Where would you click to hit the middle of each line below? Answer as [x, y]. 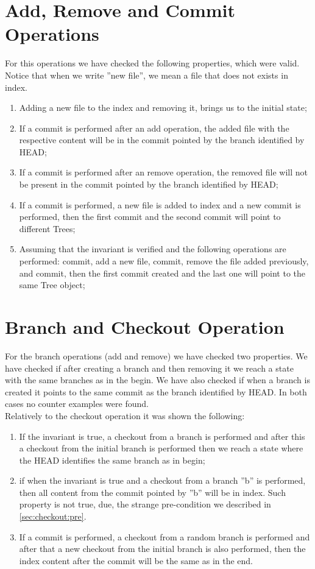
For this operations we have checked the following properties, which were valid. [152, 63]
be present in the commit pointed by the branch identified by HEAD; [149, 184]
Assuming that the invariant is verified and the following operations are [153, 249]
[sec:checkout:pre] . [53, 516]
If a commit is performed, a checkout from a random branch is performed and [165, 536]
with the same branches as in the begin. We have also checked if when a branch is [157, 380]
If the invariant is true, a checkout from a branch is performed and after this [162, 436]
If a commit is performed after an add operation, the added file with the [154, 128]
